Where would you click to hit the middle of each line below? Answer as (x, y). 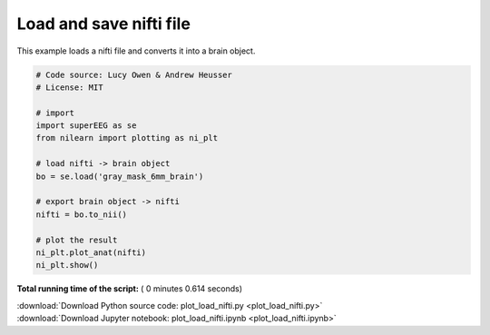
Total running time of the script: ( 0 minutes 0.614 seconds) (130, 289)
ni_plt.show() (67, 265)
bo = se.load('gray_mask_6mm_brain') (120, 176)
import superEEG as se (86, 126)
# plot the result (77, 240)
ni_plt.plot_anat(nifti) (91, 253)
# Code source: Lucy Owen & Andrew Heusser (134, 74)
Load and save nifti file (103, 24)
